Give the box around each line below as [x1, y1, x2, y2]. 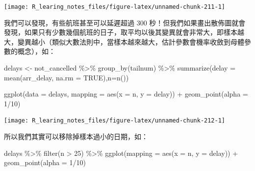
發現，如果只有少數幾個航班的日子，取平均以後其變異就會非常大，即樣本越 [4, 27, 244, 37]
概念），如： [17, 46, 55, 56]
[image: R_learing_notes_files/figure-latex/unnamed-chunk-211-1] [4, 3, 226, 10]
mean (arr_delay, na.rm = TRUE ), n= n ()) [4, 72, 129, 82]
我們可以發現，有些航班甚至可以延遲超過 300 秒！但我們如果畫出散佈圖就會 [4, 17, 246, 27]
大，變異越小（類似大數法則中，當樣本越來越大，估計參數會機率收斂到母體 [4, 36, 244, 47]
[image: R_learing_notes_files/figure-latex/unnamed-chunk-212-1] [4, 117, 226, 124]
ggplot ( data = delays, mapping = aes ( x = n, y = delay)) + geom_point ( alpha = [4, 89, 248, 99]
